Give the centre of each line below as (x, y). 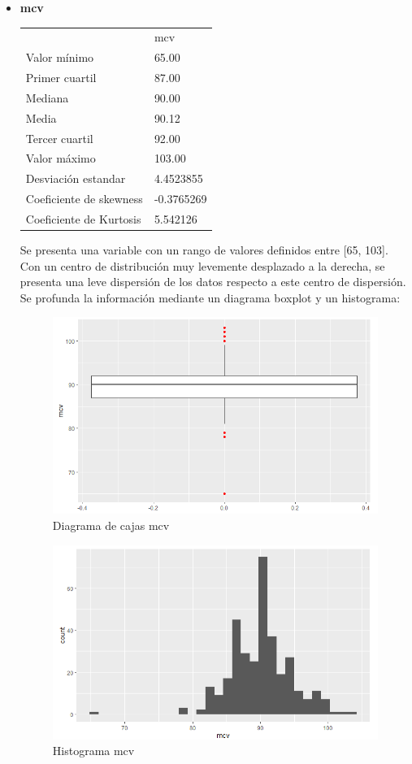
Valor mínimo (60, 57)
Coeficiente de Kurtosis (83, 218)
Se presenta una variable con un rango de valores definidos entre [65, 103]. (204, 250)
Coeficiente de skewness (84, 199)
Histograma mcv (93, 751)
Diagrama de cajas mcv (111, 525)
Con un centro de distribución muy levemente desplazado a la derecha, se (202, 265)
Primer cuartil (61, 78)
